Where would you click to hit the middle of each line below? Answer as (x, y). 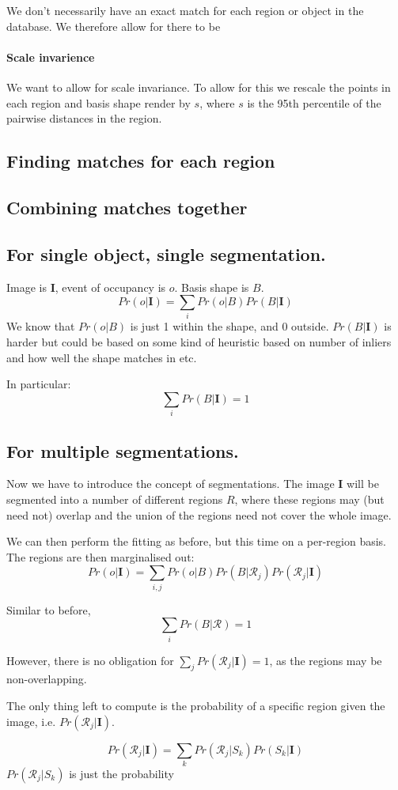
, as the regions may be (326, 660)
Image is (27, 287)
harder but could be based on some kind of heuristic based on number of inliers (199, 342)
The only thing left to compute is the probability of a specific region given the (196, 705)
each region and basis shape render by (99, 102)
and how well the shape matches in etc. (102, 357)
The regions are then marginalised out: (100, 556)
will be (363, 484)
